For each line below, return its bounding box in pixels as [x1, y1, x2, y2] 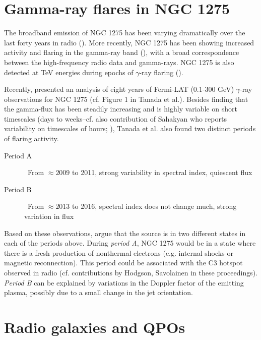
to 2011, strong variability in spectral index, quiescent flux [72, 167, 252, 178]
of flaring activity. [4, 133, 59, 144]
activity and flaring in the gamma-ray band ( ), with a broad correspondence [4, 47, 239, 58]
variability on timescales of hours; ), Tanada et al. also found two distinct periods [4, 123, 256, 134]
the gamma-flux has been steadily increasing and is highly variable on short [4, 103, 237, 114]
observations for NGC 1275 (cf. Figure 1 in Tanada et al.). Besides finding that [4, 93, 248, 104]
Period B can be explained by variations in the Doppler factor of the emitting [4, 277, 244, 288]
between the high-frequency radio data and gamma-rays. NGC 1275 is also [4, 56, 234, 67]
